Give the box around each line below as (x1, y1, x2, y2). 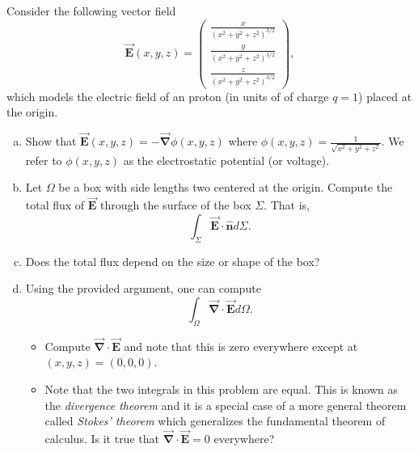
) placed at (358, 87, 412, 104)
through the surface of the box (100, 196, 251, 213)
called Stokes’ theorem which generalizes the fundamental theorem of (44, 412, 386, 429)
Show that (25, 133, 77, 150)
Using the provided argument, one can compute (25, 280, 261, 297)
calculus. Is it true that (44, 430, 159, 447)
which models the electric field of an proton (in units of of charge (6, 87, 329, 104)
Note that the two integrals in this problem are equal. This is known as (44, 381, 399, 398)
